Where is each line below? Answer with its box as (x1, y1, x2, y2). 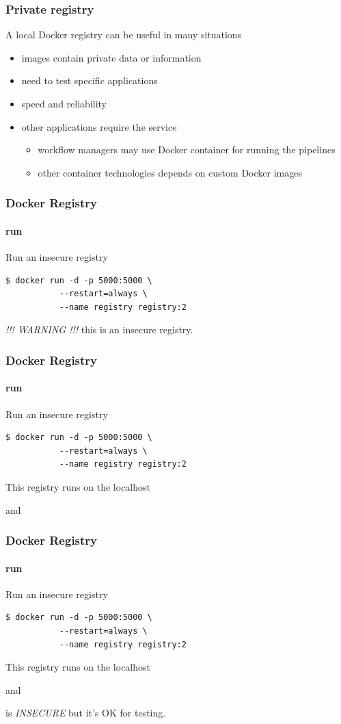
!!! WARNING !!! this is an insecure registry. (5, 322, 193, 337)
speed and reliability (21, 96, 107, 110)
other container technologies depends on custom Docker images (38, 165, 302, 179)
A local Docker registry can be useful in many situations (5, 27, 242, 42)
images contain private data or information (21, 50, 202, 64)
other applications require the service (21, 119, 177, 133)
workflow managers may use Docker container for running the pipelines (38, 142, 336, 157)
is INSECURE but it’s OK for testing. (5, 706, 166, 720)
